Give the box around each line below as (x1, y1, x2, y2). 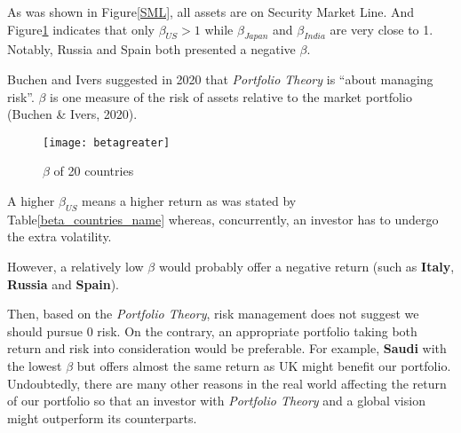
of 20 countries (53, 161, 134, 180)
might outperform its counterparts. (7, 408, 197, 427)
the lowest (7, 356, 62, 374)
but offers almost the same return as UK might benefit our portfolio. (76, 356, 451, 374)
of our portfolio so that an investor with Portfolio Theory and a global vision (7, 391, 425, 410)
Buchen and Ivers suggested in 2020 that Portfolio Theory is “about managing (7, 69, 433, 88)
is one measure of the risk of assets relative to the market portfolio (50, 87, 412, 106)
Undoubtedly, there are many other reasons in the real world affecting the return (7, 374, 447, 392)
